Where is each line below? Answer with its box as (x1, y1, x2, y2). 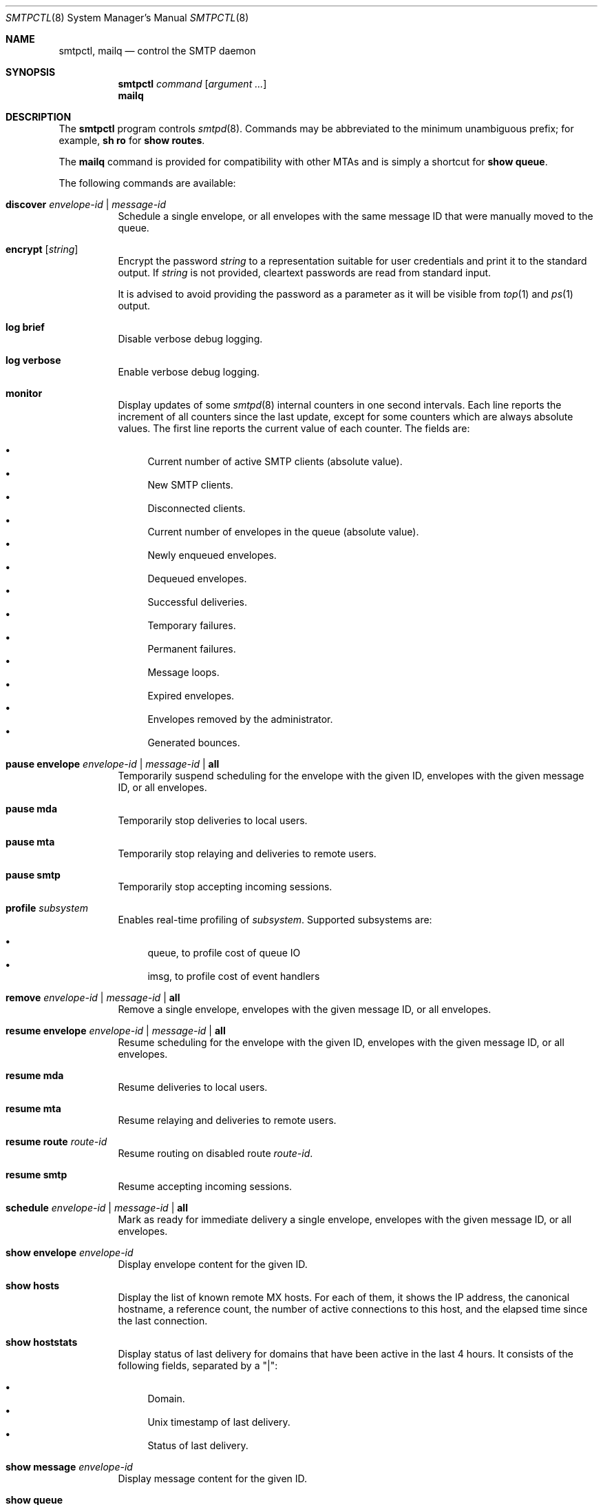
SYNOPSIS (6, 66, 56, 78)
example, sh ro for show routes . (59, 134, 205, 146)
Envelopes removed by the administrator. (147, 713, 333, 725)
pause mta (6, 836, 55, 848)
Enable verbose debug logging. (118, 366, 260, 378)
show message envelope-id (6, 1461, 133, 1473)
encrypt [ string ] (6, 243, 78, 255)
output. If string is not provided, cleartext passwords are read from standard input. (118, 267, 491, 278)
